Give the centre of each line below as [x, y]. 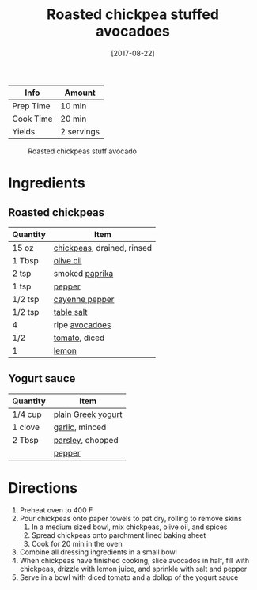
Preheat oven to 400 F [56, 510]
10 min [74, 106]
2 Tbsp [26, 440]
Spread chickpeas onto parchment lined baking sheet [119, 535]
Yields [24, 131]
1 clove [26, 427]
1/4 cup [27, 414]
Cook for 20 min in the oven [77, 543]
